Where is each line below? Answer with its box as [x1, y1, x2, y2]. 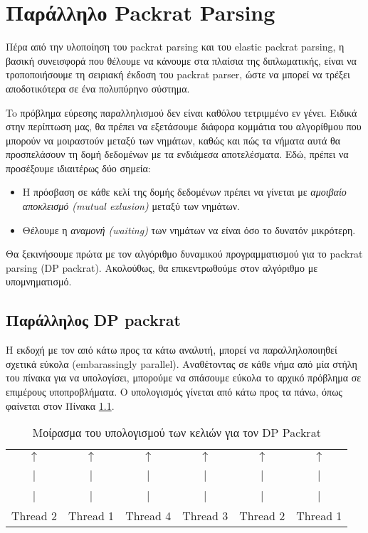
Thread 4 [125, 507, 172, 524]
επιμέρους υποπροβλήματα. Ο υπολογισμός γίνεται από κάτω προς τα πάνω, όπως [6, 384, 342, 399]
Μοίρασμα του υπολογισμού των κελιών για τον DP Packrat [32, 424, 321, 441]
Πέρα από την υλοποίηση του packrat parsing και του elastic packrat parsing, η [6, 39, 345, 54]
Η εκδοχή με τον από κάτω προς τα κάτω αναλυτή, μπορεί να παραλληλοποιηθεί [6, 342, 337, 357]
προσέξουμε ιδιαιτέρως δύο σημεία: [6, 160, 151, 175]
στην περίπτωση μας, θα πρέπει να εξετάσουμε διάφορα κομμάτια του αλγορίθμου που [6, 119, 362, 134]
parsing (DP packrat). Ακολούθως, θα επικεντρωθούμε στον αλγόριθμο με [6, 260, 318, 275]
